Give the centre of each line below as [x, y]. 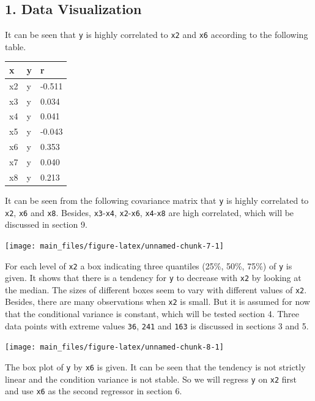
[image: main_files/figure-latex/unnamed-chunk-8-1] [114, 347]
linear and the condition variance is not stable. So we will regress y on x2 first [151, 379]
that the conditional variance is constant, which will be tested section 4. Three [152, 314]
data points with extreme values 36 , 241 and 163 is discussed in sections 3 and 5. [157, 325]
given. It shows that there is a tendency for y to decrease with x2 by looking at [153, 278]
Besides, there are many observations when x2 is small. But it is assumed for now [157, 302]
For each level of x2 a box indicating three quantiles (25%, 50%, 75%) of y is [149, 265]
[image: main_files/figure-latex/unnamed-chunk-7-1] [114, 246]
